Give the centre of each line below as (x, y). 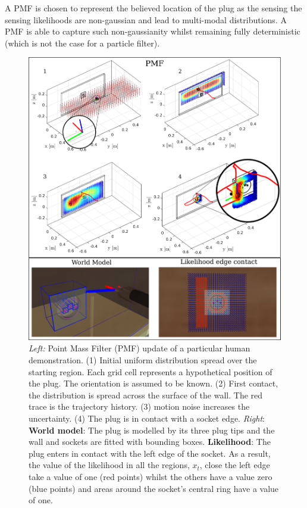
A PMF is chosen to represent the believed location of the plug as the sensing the (153, 8)
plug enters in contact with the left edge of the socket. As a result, (150, 453)
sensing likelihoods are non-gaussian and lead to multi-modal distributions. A (146, 19)
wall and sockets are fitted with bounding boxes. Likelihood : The (150, 442)
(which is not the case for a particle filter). (82, 43)
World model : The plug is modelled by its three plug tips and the (152, 430)
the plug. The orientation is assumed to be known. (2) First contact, (153, 383)
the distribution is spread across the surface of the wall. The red (146, 395)
